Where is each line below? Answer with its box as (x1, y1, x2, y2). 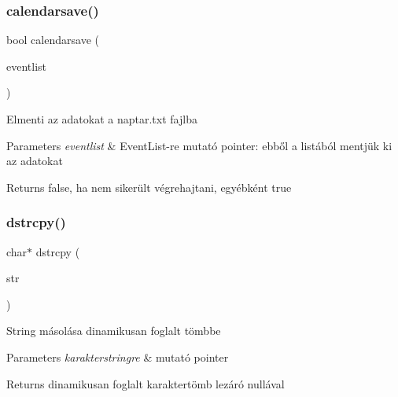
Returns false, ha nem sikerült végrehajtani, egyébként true (6, 178, 292, 195)
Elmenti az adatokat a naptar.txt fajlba (6, 111, 197, 127)
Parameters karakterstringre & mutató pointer (6, 348, 229, 365)
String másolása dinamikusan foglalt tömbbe (6, 322, 221, 339)
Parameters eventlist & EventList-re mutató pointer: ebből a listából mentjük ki (6, 137, 392, 153)
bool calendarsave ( (6, 31, 99, 48)
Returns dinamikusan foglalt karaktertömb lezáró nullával (6, 375, 285, 391)
